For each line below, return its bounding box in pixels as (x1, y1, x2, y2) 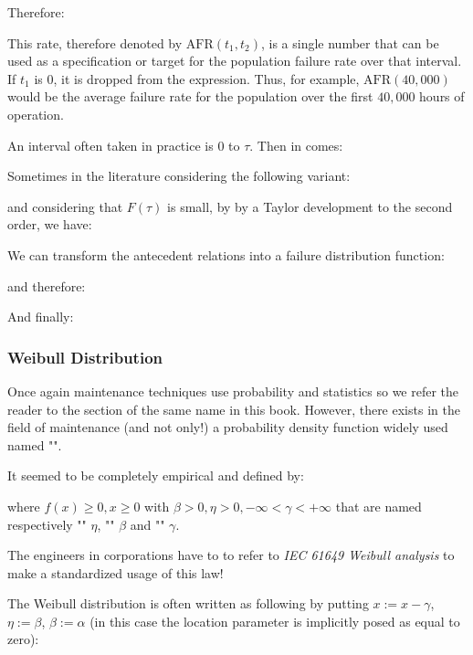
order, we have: (7, 215, 92, 234)
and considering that (7, 196, 123, 216)
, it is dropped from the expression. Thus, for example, (53, 69, 360, 88)
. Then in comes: (249, 135, 343, 154)
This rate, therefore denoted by (7, 33, 183, 52)
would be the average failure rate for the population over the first (7, 87, 373, 106)
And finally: (7, 307, 74, 326)
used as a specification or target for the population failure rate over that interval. (7, 51, 462, 70)
